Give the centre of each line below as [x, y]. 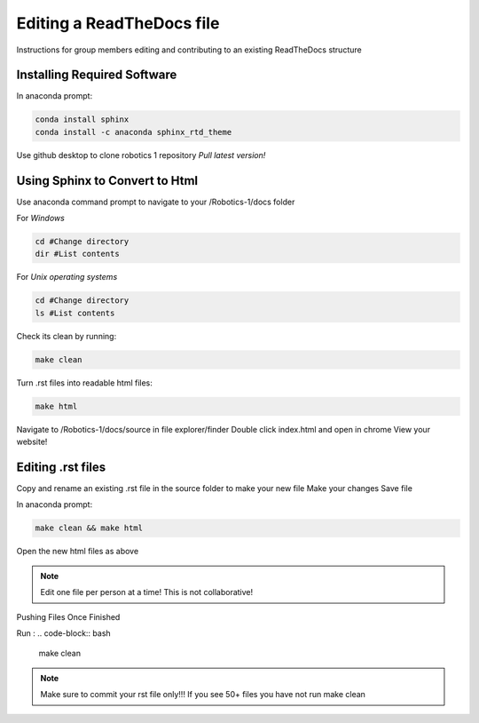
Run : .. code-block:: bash [63, 633]
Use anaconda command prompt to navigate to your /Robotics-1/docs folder [156, 202]
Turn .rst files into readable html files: [84, 383]
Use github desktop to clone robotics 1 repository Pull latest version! [141, 155]
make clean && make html [89, 528]
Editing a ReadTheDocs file [118, 23]
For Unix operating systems [67, 277]
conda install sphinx [82, 119]
